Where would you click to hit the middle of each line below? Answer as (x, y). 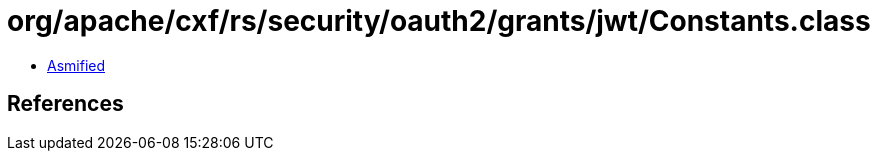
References (65, 104)
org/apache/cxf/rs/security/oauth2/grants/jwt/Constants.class (439, 21)
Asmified (76, 65)
